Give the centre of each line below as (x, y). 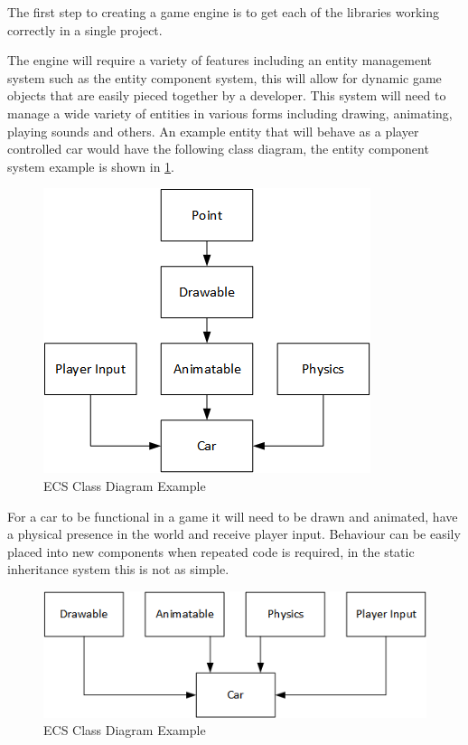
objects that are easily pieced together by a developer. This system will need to (227, 95)
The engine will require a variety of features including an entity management (220, 60)
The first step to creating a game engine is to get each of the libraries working (224, 12)
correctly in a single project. (85, 29)
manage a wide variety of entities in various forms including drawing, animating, (230, 113)
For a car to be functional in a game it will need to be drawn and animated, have (233, 516)
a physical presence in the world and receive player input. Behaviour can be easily (234, 534)
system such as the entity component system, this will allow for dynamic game (225, 77)
